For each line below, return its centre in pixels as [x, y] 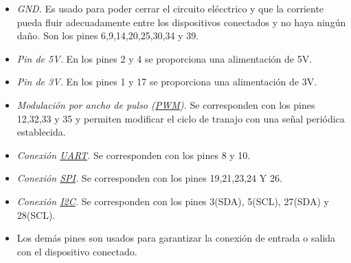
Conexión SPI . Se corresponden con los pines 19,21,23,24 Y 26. [149, 178]
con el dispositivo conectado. [77, 251]
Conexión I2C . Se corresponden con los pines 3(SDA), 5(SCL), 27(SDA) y [173, 201]
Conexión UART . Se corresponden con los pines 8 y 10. [134, 155]
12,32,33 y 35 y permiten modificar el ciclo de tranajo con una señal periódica [181, 118]
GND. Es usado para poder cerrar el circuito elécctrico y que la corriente [170, 8]
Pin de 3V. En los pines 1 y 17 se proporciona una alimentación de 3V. [167, 82]
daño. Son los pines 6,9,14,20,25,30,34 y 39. [108, 35]
